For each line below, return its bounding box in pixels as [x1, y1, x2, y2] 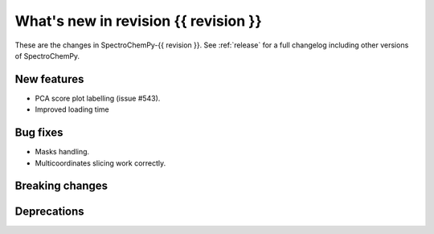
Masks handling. [35, 147, 90, 157]
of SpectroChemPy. [14, 51, 80, 60]
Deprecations [14, 205, 84, 219]
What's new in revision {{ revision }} [14, 12, 263, 30]
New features [14, 72, 84, 86]
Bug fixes [14, 125, 63, 140]
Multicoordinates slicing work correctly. [35, 158, 166, 168]
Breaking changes [14, 179, 108, 193]
